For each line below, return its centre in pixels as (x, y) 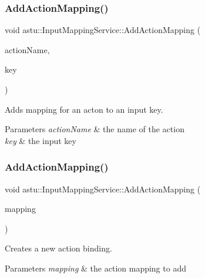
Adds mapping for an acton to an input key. (84, 109)
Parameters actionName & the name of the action (95, 129)
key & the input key (41, 140)
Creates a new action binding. (58, 248)
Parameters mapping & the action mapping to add (95, 268)
